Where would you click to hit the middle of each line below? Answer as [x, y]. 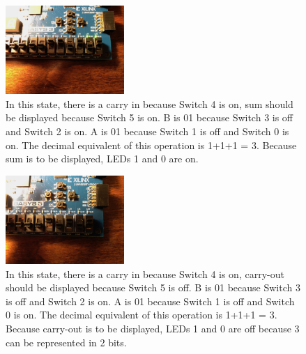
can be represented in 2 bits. [66, 342]
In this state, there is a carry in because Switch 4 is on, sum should [150, 103]
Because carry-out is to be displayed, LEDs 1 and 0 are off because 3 [153, 328]
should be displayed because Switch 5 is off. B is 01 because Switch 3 [153, 287]
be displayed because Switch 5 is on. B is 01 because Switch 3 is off [150, 117]
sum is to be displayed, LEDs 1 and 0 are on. [102, 159]
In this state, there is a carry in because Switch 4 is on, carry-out [145, 274]
